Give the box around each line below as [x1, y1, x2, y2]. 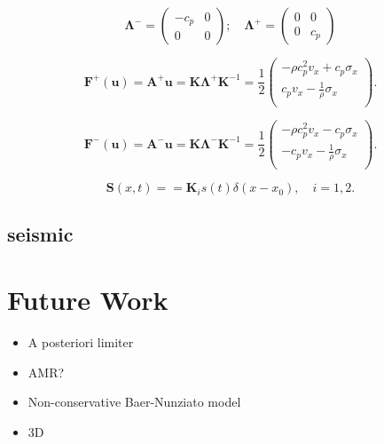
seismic [7, 220, 74, 248]
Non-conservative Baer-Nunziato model [27, 392, 241, 411]
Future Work [7, 281, 168, 318]
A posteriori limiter [27, 332, 134, 351]
